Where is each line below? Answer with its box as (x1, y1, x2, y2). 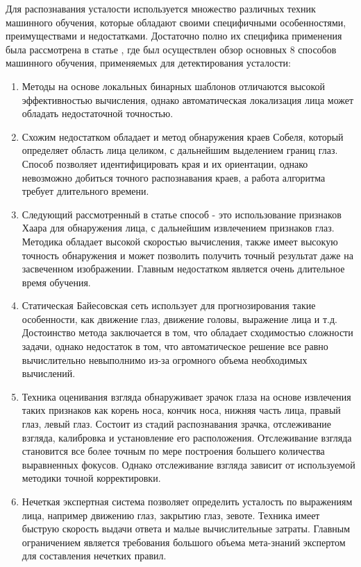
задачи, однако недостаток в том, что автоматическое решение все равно (22, 339, 328, 354)
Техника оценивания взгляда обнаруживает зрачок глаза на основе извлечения (22, 389, 351, 403)
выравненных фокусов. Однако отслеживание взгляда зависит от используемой (22, 457, 355, 471)
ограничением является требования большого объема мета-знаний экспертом (22, 534, 346, 549)
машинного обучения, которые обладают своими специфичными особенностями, (6, 15, 346, 29)
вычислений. (22, 366, 76, 381)
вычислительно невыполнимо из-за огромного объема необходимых (22, 352, 308, 367)
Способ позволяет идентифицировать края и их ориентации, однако (22, 156, 308, 171)
